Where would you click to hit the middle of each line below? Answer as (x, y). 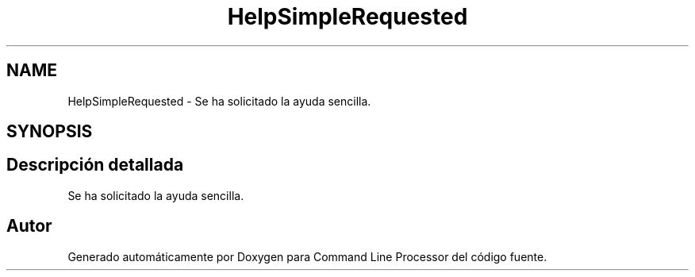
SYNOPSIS (50, 132)
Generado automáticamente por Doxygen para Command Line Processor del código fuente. (307, 256)
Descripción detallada (95, 165)
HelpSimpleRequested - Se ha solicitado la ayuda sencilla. (219, 101)
